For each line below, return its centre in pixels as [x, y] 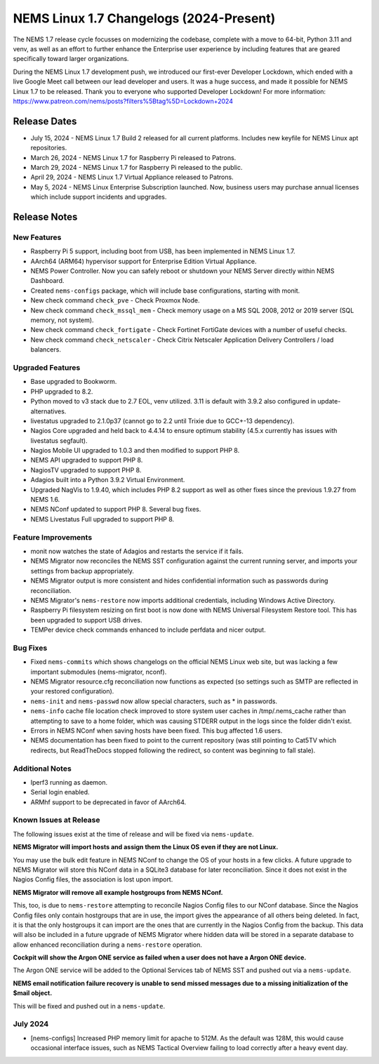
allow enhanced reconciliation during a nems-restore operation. [108, 945]
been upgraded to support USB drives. [86, 620]
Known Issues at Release [57, 820]
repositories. [49, 148]
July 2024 [31, 1024]
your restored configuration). [72, 691]
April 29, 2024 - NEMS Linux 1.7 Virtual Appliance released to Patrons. [132, 177]
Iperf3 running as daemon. [69, 782]
